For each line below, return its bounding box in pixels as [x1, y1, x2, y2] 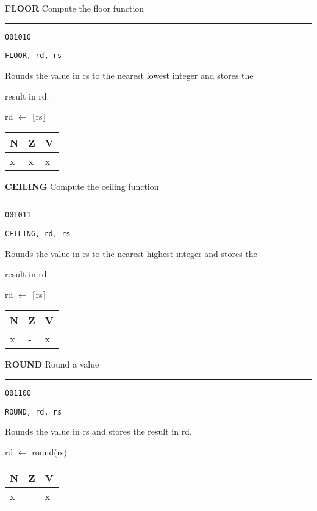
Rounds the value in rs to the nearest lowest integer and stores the [5, 68, 254, 81]
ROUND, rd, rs [5, 407, 62, 416]
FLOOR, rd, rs [5, 51, 62, 60]
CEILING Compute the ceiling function [5, 179, 159, 192]
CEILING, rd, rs [5, 229, 71, 238]
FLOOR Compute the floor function [5, 2, 144, 14]
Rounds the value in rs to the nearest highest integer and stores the [5, 247, 257, 259]
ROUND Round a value [5, 358, 99, 371]
